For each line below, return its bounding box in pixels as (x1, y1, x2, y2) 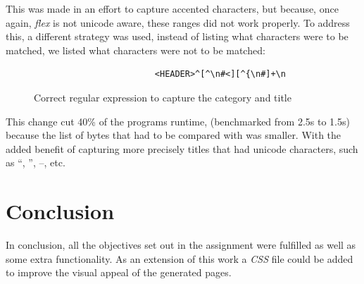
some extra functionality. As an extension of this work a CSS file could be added (6, 251, 353, 266)
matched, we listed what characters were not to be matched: (6, 42, 265, 57)
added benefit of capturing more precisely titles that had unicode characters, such (6, 141, 358, 156)
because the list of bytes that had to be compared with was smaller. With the (6, 128, 341, 142)
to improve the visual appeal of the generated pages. (6, 265, 232, 280)
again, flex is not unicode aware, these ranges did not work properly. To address (6, 15, 350, 30)
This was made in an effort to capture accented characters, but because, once (6, 1, 339, 16)
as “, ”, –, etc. (6, 155, 65, 170)
